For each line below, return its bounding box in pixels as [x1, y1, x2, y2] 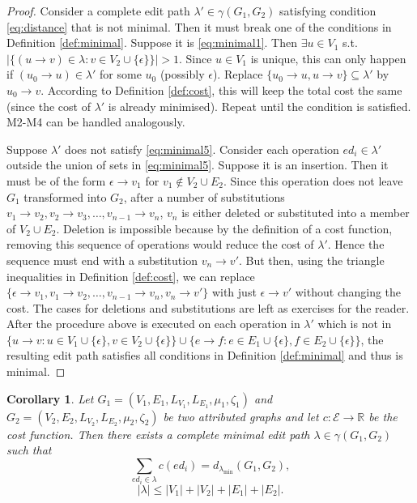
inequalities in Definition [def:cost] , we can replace [6, 267, 255, 284]
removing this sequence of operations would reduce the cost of [6, 236, 314, 253]
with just [211, 283, 257, 301]
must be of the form [6, 172, 106, 189]
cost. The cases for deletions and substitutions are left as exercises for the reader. [6, 299, 410, 316]
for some [100, 66, 142, 83]
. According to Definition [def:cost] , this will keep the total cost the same [40, 81, 402, 98]
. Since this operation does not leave [223, 172, 403, 189]
